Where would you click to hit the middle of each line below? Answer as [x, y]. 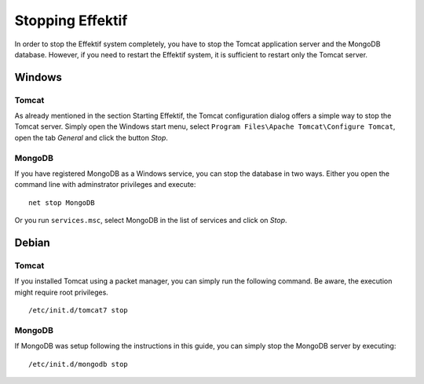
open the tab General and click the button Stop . [91, 137]
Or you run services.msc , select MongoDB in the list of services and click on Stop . [151, 221]
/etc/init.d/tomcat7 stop [79, 311]
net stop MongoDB [62, 203]
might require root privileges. [62, 292]
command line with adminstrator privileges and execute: [105, 185]
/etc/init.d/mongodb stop [79, 364]
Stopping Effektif [71, 20]
